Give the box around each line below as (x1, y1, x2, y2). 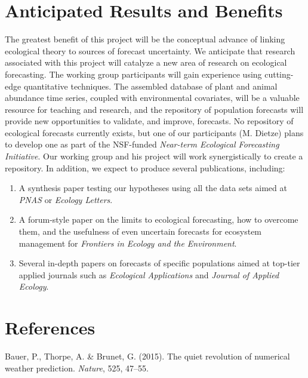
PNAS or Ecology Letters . (19, 193, 113, 205)
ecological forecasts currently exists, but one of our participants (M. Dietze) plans (5, 126, 304, 139)
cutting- (264, 67, 294, 80)
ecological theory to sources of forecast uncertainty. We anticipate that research (5, 44, 295, 57)
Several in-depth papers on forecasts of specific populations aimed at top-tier (19, 257, 300, 269)
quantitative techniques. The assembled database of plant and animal (23, 79, 278, 92)
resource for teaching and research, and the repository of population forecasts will (5, 103, 304, 115)
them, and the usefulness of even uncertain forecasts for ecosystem (19, 225, 262, 238)
